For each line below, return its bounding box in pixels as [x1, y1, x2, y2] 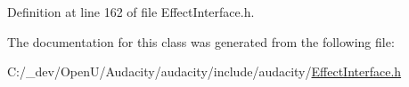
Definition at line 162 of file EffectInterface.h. [7, 3, 255, 20]
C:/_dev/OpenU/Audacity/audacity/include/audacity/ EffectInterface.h [7, 62, 402, 81]
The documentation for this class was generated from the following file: [7, 32, 395, 51]
